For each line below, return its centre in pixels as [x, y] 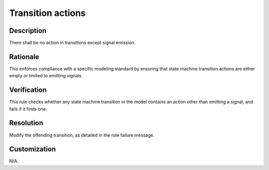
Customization [33, 149]
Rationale [24, 57]
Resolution [26, 123]
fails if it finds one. [28, 109]
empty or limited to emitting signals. [46, 76]
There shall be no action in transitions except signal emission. [72, 43]
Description [28, 31]
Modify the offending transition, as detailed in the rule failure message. [82, 135]
